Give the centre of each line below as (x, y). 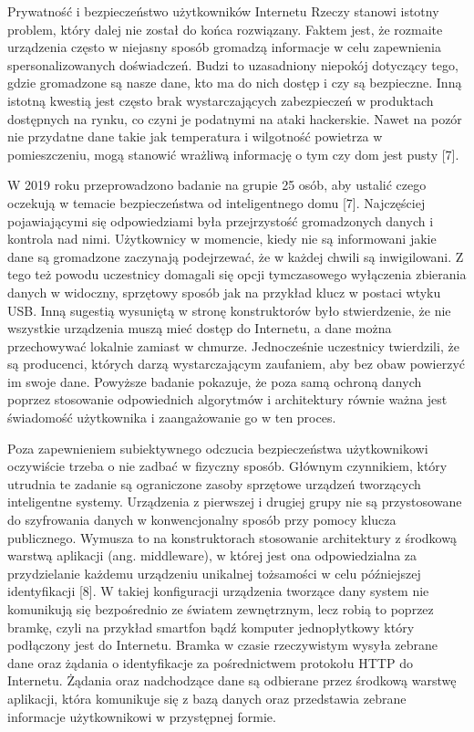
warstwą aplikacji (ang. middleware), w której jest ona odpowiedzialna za (212, 555)
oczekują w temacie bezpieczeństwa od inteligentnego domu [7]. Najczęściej (216, 202)
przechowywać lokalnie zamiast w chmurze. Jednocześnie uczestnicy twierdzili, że (233, 345)
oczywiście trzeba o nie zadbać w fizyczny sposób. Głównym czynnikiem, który (227, 466)
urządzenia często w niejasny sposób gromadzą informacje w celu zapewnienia (224, 47)
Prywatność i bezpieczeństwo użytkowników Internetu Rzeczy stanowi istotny (223, 11)
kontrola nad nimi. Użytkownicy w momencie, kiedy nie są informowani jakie (222, 239)
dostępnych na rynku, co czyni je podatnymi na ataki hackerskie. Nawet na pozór (235, 118)
